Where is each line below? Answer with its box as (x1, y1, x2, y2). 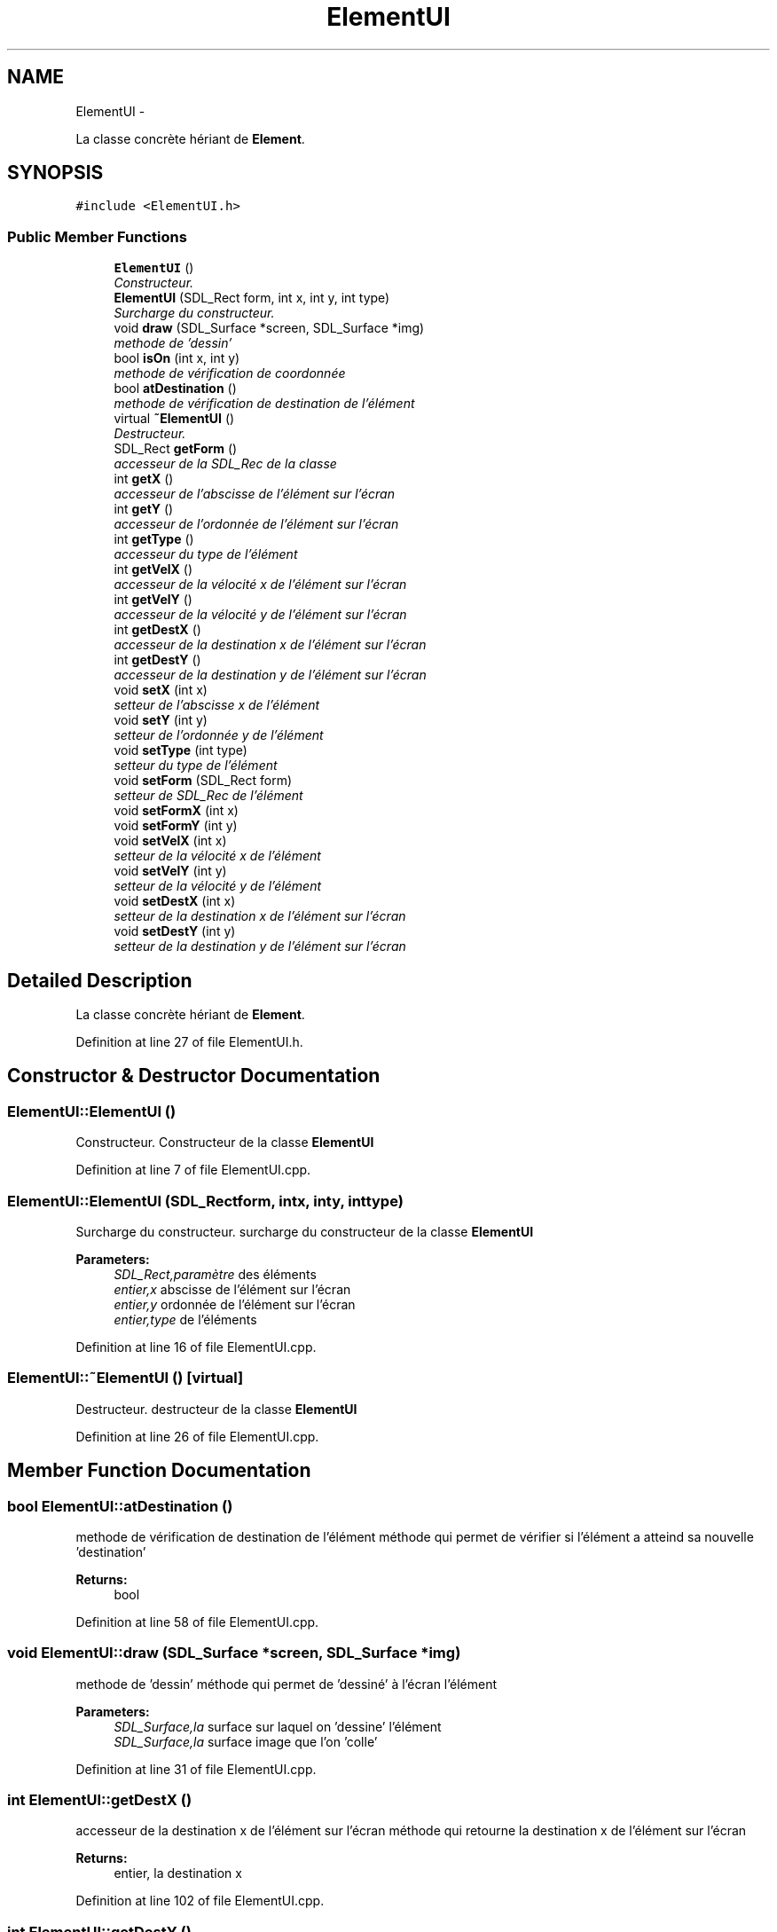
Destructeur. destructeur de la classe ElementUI (75, 1401, 357, 1417)
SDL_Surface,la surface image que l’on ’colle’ (114, 1733, 378, 1749)
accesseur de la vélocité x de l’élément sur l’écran (114, 577, 407, 593)
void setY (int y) (114, 712, 208, 728)
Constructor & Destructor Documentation (7, 1064, 381, 1088)
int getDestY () (114, 652, 201, 668)
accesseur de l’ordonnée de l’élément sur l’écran (114, 516, 399, 532)
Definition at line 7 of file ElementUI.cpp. (75, 1162, 311, 1178)
